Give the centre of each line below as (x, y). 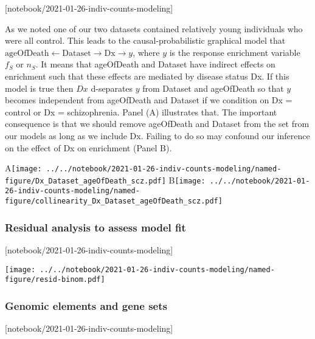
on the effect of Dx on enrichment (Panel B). (88, 147)
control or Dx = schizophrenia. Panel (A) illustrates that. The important (141, 111)
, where (146, 52)
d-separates (112, 88)
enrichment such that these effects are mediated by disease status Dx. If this (147, 76)
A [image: (23, 168)
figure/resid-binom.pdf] (55, 280)
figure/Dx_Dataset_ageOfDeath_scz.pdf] (85, 181)
